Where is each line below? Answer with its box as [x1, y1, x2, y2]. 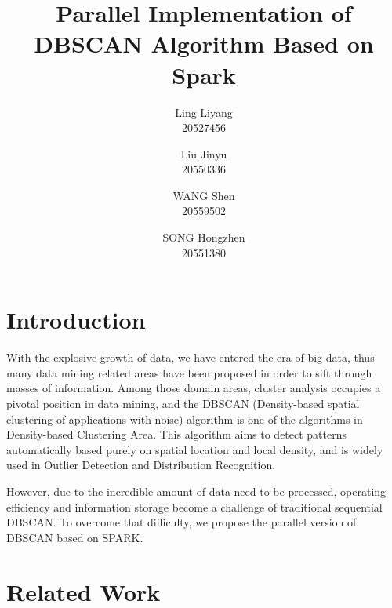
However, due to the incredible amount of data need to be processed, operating [6, 482, 387, 499]
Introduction [6, 304, 146, 336]
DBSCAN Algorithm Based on [34, 27, 374, 60]
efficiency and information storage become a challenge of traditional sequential [6, 498, 383, 515]
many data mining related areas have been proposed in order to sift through [6, 364, 372, 380]
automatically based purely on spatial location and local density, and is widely [6, 441, 383, 457]
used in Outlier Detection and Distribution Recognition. [6, 457, 276, 473]
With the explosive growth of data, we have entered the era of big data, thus [6, 349, 375, 366]
